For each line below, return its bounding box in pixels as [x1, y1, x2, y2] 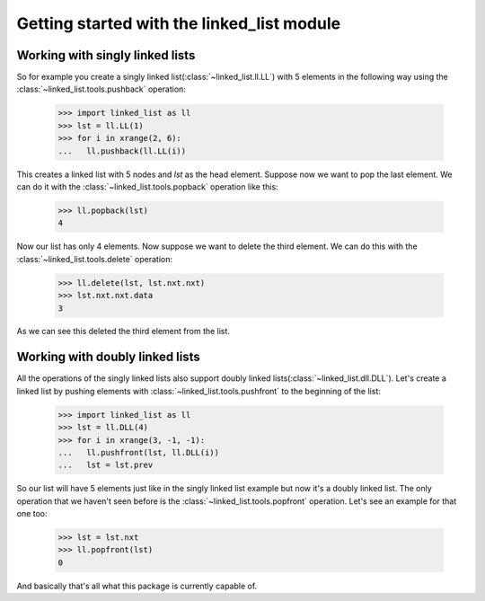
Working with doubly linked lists [16, 349, 201, 365]
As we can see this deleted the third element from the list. [16, 326, 231, 337]
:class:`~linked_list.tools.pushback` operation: [16, 84, 186, 94]
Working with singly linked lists [16, 48, 196, 63]
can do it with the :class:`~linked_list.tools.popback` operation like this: [16, 181, 278, 192]
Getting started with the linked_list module [16, 13, 341, 33]
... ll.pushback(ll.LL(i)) [57, 146, 187, 156]
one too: [16, 508, 48, 519]
